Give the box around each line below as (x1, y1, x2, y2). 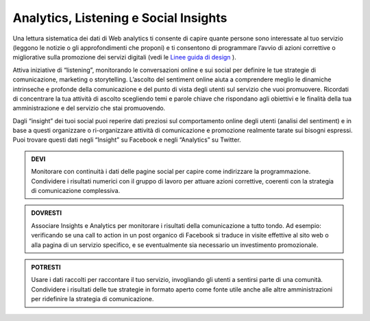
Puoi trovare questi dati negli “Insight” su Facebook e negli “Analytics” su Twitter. (12, 136, 241, 144)
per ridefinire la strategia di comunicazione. (31, 295, 154, 303)
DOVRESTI (31, 209, 62, 217)
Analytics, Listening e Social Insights (12, 10, 227, 25)
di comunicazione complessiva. (31, 187, 121, 195)
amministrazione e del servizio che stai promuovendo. (12, 104, 166, 112)
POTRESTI (31, 263, 61, 271)
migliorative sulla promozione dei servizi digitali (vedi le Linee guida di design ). (12, 53, 236, 62)
